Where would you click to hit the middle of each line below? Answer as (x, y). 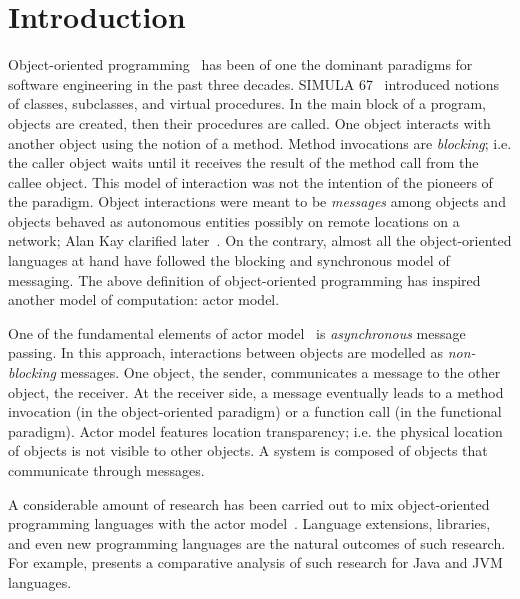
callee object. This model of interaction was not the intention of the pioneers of (250, 181)
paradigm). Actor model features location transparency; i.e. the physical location (255, 430)
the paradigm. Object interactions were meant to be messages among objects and (257, 201)
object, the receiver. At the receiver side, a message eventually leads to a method (256, 391)
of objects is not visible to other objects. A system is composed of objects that (248, 450)
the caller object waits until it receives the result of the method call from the (243, 162)
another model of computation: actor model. (144, 299)
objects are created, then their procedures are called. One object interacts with (249, 122)
